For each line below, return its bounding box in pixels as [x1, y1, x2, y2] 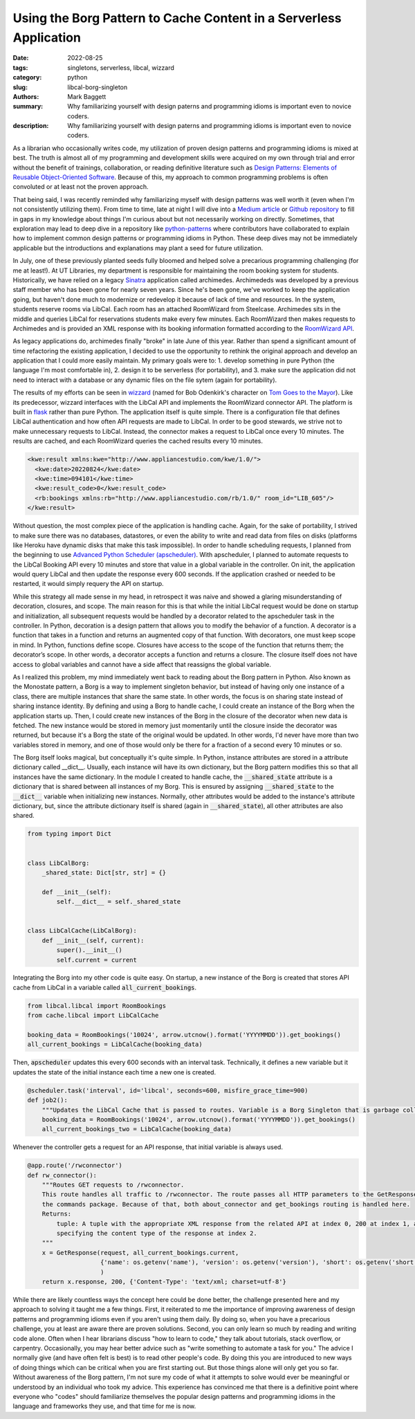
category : [12, 73, 42, 82]
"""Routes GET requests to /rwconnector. [41, 1181, 185, 1189]
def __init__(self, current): [41, 936, 145, 944]
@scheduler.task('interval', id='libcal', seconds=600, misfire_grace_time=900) [27, 1086, 308, 1095]
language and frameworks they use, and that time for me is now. [12, 1402, 196, 1411]
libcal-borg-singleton [67, 83, 128, 91]
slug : [12, 83, 28, 91]
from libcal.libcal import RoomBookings [27, 1002, 166, 1009]
